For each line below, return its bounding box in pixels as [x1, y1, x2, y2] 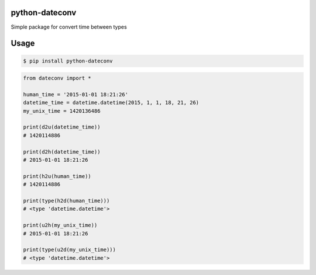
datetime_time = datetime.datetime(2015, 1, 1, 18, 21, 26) [23, 99, 200, 106]
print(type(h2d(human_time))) [23, 197, 110, 204]
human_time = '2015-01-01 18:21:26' [23, 91, 129, 98]
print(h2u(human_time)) [23, 173, 92, 179]
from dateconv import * [23, 75, 92, 82]
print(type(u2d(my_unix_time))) [23, 246, 116, 253]
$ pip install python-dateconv [23, 57, 114, 64]
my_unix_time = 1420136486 [23, 107, 101, 114]
